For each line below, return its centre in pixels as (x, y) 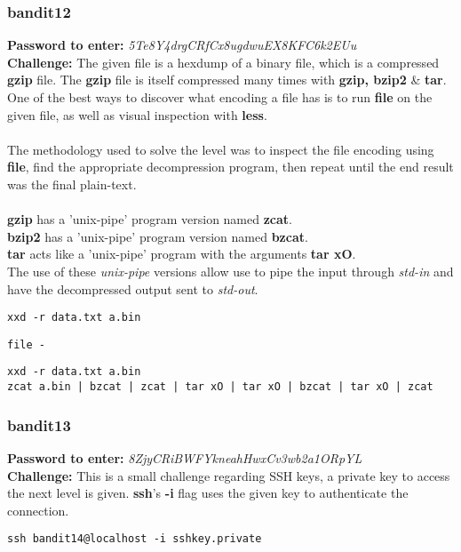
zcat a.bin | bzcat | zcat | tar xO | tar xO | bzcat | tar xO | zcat (220, 387)
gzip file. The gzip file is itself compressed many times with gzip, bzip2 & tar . (227, 80)
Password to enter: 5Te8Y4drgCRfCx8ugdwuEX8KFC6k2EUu (182, 45)
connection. (38, 510)
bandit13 (39, 424)
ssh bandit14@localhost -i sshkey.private (135, 539)
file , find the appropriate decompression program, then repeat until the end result (230, 167)
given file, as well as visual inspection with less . (137, 114)
